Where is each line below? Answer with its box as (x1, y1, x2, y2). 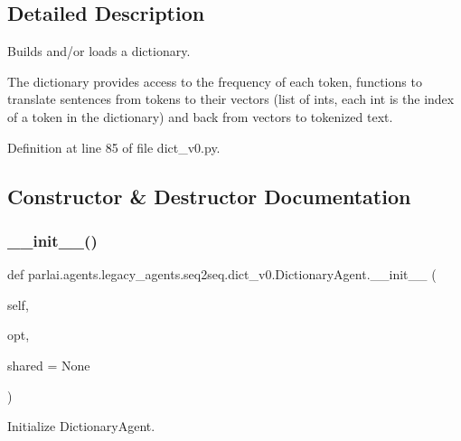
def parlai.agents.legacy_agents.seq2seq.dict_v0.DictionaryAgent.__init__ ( (7, 265, 437, 284)
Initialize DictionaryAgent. (7, 417, 155, 436)
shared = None (7, 355, 90, 374)
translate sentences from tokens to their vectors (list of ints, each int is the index (7, 89, 455, 108)
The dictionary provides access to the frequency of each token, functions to (7, 71, 422, 90)
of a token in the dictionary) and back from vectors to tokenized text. (7, 107, 393, 126)
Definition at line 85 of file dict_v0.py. (7, 137, 221, 156)
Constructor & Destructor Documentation (7, 182, 411, 210)
